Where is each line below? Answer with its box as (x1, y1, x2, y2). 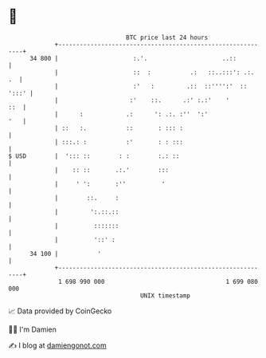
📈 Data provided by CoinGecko (8, 306, 112, 316)
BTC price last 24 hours (126, 33, 209, 41)
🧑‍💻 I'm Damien (8, 325, 57, 334)
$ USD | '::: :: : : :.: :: (8, 151, 180, 160)
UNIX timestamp (139, 291, 191, 300)
